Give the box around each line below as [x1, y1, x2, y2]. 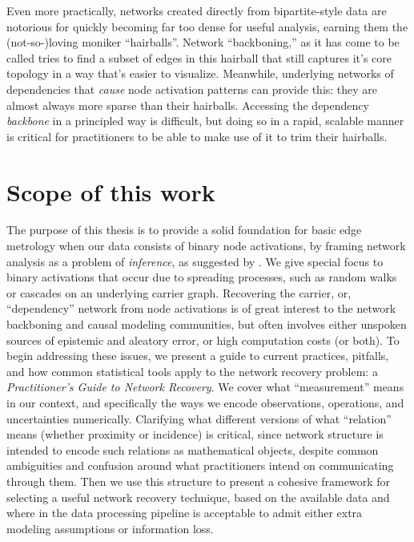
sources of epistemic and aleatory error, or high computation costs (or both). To [6, 331, 400, 348]
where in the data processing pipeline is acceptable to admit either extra [6, 504, 363, 521]
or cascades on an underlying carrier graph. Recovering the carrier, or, [6, 284, 352, 301]
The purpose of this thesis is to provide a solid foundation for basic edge [6, 221, 362, 238]
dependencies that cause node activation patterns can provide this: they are [6, 80, 378, 97]
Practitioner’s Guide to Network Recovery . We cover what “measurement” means [6, 378, 404, 395]
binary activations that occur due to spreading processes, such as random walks [6, 269, 397, 285]
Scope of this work [6, 175, 215, 208]
